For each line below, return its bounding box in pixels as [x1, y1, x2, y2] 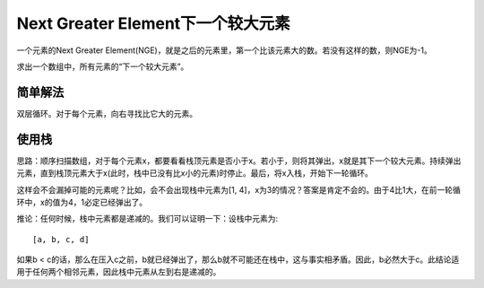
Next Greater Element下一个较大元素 [16, 13, 290, 33]
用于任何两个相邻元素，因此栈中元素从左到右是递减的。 [16, 266, 221, 277]
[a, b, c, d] [32, 234, 90, 244]
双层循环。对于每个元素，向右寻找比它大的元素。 [16, 108, 197, 118]
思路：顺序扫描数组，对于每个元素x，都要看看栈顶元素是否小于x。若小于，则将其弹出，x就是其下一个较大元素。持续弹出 [16, 155, 462, 166]
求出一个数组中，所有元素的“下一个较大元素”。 [16, 61, 189, 72]
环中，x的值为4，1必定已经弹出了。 [16, 196, 148, 207]
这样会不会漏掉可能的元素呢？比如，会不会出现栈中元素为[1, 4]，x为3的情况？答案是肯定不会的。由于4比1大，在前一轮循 [16, 184, 461, 195]
